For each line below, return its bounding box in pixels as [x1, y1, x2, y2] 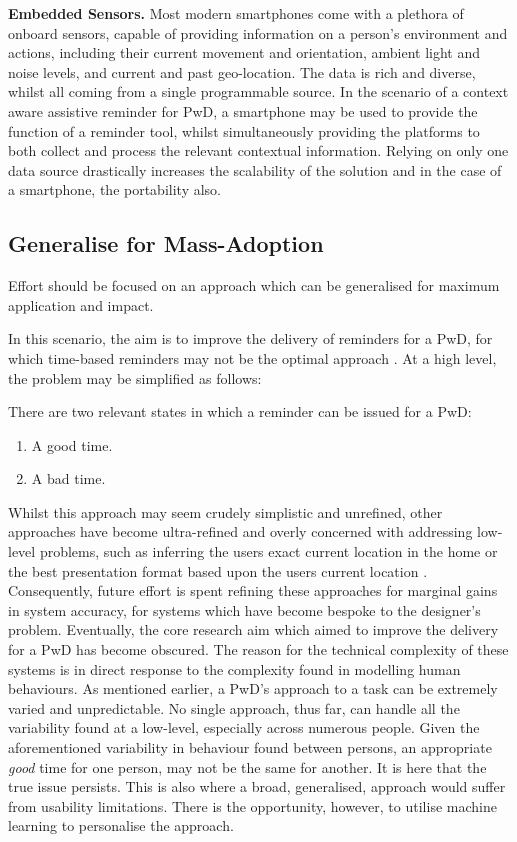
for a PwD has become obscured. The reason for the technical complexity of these [8, 639, 509, 660]
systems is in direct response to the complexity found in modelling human [8, 658, 461, 679]
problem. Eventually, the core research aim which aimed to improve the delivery [8, 619, 499, 640]
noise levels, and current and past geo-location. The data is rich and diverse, [8, 61, 476, 82]
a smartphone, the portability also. [8, 179, 221, 200]
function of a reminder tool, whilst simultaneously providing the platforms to [8, 120, 480, 141]
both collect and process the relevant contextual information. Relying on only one [8, 140, 509, 161]
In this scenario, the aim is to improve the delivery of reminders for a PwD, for [8, 328, 493, 349]
